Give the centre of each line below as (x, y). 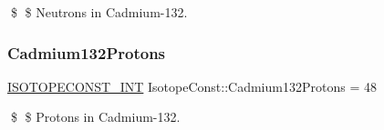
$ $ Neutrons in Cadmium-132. (99, 12)
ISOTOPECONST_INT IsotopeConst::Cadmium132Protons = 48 (192, 86)
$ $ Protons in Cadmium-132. (95, 117)
